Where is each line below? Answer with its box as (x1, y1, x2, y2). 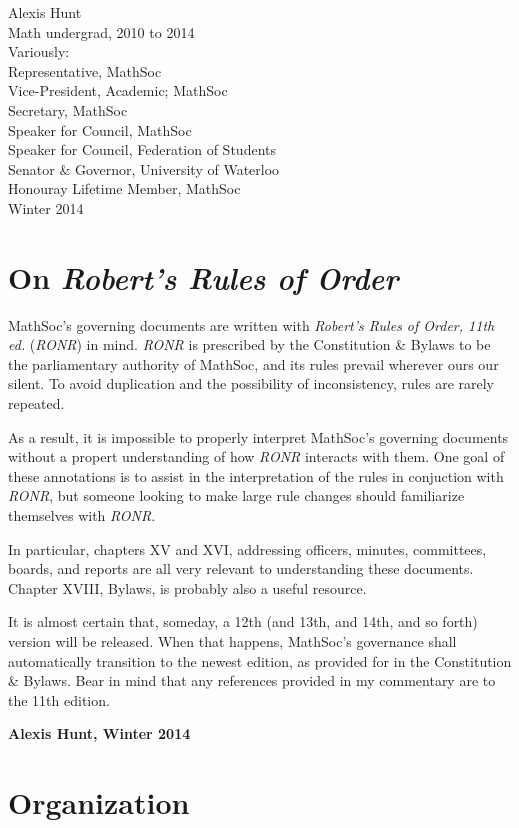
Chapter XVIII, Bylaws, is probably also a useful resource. (8, 577, 367, 598)
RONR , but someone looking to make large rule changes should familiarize (8, 485, 465, 506)
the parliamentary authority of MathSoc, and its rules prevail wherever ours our (8, 353, 499, 374)
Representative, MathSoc (8, 60, 162, 81)
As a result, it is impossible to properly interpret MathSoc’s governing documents (8, 426, 509, 447)
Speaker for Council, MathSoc (8, 119, 192, 140)
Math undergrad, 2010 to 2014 (8, 21, 195, 42)
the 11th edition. (8, 689, 110, 710)
